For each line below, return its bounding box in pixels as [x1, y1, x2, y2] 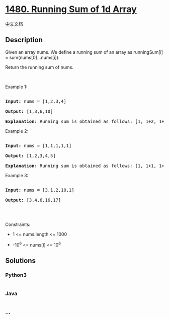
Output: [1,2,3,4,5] [5, 152, 56, 158]
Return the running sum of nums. [5, 64, 74, 70]
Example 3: [5, 172, 29, 178]
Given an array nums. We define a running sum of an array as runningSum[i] [5, 49, 163, 55]
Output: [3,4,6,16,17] [5, 197, 61, 203]
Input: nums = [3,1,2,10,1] [5, 187, 74, 193]
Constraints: [5, 221, 31, 227]
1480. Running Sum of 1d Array [5, 4, 137, 15]
